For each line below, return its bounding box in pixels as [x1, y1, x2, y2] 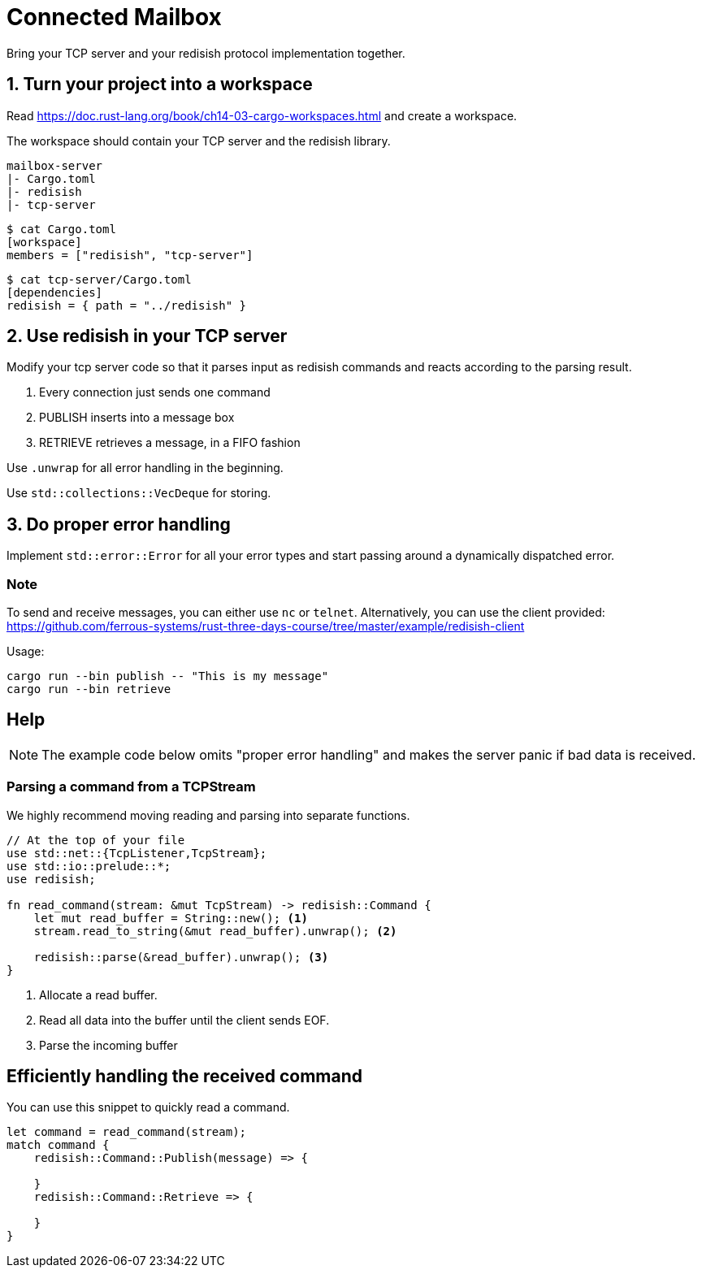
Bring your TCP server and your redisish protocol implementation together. [6, 45, 405, 60]
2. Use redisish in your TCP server [6, 326, 288, 347]
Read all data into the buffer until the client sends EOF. [39, 1012, 330, 1027]
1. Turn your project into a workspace [6, 74, 313, 95]
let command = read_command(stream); [6, 1125, 247, 1139]
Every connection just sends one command [39, 385, 271, 400]
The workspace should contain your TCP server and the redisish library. [6, 133, 391, 148]
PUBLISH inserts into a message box [39, 410, 235, 425]
